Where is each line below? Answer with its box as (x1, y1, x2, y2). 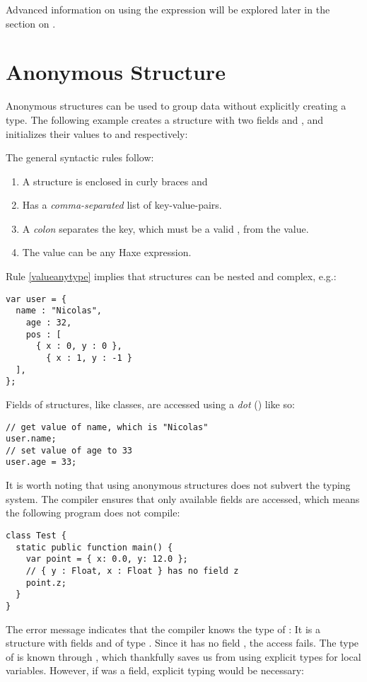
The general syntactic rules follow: (6, 150, 154, 165)
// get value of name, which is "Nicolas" (6, 422, 209, 432)
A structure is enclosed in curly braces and (22, 173, 208, 188)
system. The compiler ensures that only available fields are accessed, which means (6, 491, 360, 506)
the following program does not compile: (6, 505, 180, 520)
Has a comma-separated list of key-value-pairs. (22, 197, 222, 212)
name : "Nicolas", (16, 306, 103, 316)
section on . (6, 16, 56, 30)
